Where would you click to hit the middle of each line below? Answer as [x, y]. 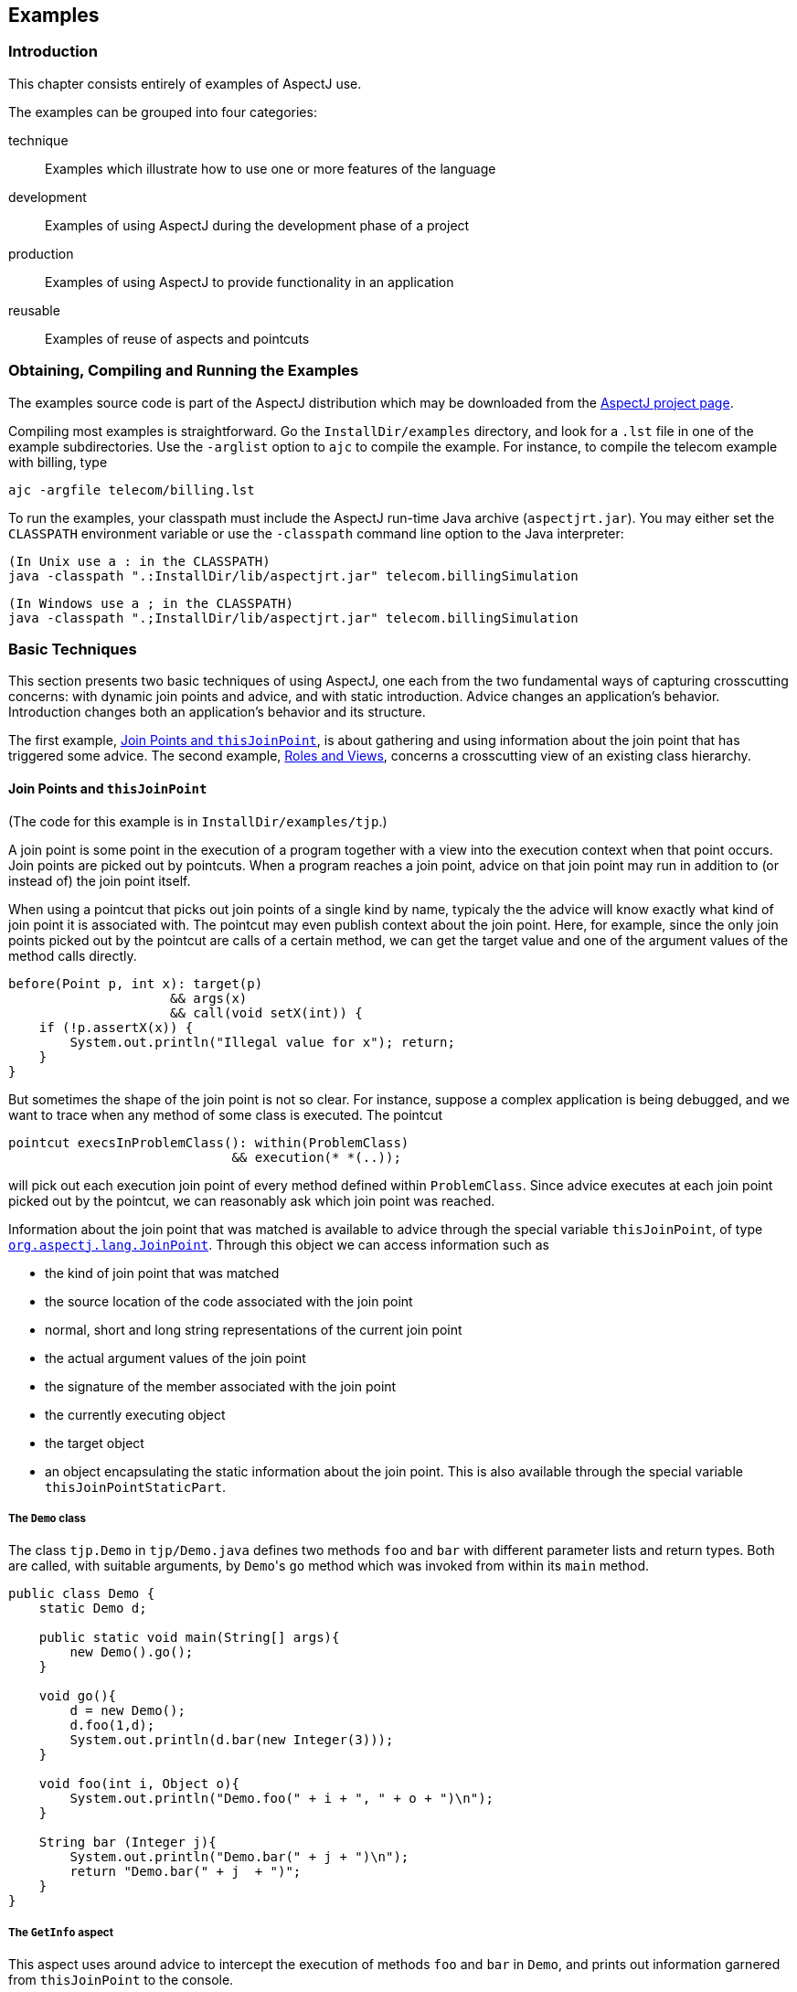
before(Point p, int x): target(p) [136, 983]
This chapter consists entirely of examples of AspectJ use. [185, 83]
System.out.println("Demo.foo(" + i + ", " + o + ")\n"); [282, 1799]
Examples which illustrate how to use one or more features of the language [271, 168]
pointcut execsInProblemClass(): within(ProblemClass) [209, 1142]
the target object [95, 1443]
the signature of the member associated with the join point [221, 1386]
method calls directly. [73, 955]
